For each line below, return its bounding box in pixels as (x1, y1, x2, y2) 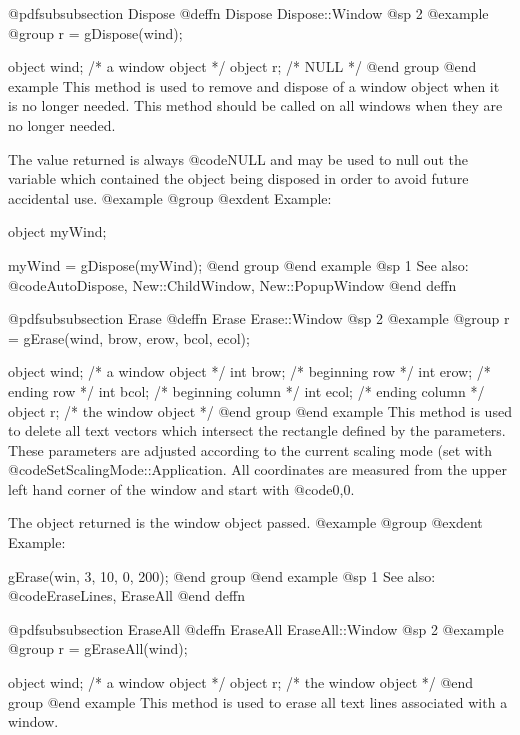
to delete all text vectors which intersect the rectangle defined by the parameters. (8, 420, 506, 441)
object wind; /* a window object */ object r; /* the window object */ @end (8, 672, 474, 693)
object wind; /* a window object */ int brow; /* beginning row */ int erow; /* (8, 361, 491, 382)
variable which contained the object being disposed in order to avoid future (8, 168, 469, 189)
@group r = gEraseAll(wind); (8, 638, 188, 659)
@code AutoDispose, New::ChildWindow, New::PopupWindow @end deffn (8, 274, 457, 295)
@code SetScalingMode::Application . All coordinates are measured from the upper (8, 459, 507, 480)
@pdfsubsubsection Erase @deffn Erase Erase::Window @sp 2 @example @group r (8, 308, 510, 329)
